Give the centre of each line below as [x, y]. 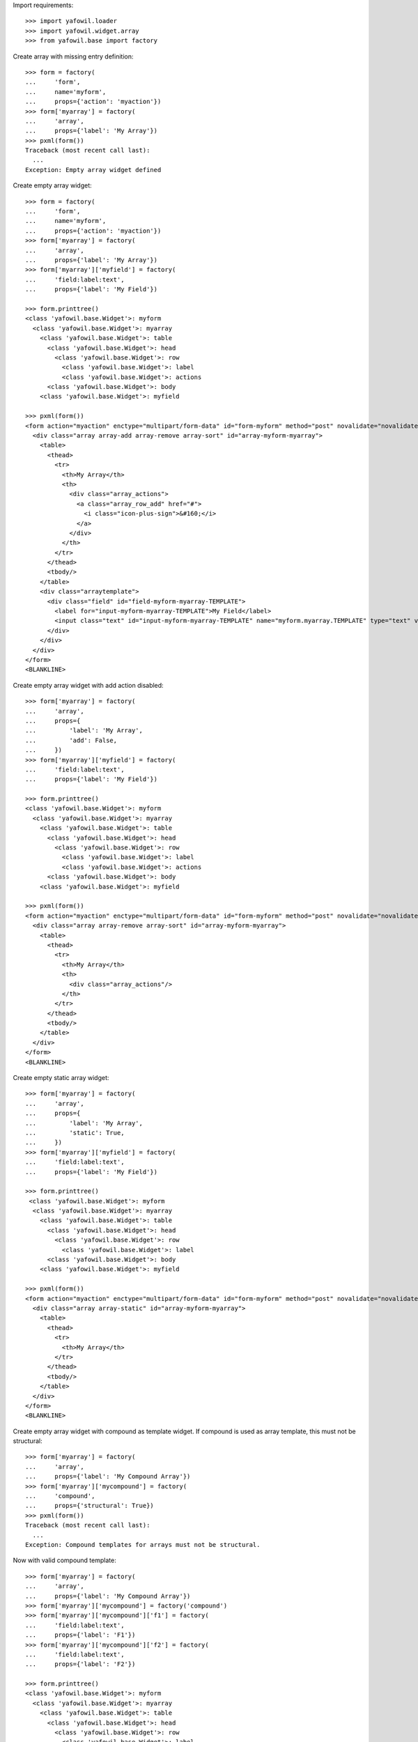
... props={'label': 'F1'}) [80, 1635]
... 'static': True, [75, 1133]
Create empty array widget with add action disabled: [88, 685]
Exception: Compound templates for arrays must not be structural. [143, 1544]
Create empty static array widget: [61, 1078]
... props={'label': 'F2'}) [80, 1664]
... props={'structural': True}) [90, 1506]
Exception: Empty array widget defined [93, 170]
